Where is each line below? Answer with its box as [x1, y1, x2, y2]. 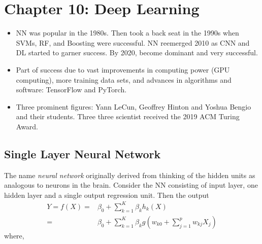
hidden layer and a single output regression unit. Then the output [4, 189, 209, 200]
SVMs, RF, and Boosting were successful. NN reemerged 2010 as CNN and [16, 37, 250, 48]
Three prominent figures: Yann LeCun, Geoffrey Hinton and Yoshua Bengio [16, 101, 251, 112]
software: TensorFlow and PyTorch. [16, 84, 127, 95]
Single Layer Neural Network [4, 146, 161, 161]
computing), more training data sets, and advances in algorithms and [16, 74, 232, 85]
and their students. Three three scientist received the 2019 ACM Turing [16, 111, 240, 122]
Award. [16, 121, 39, 131]
